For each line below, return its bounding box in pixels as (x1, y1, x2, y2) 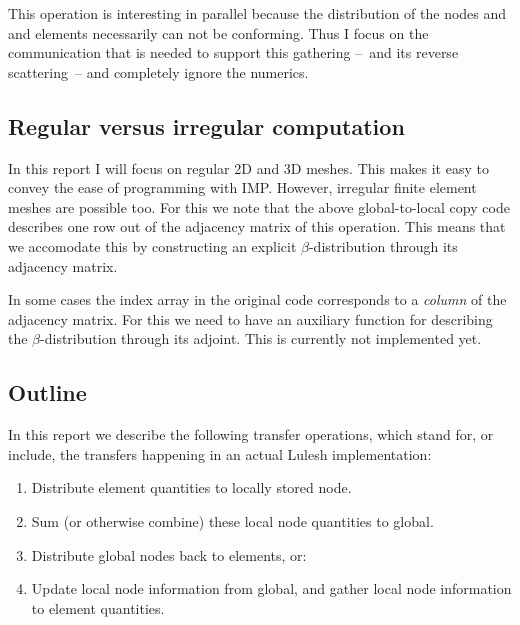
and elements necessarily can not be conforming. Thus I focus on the (8, 22, 429, 43)
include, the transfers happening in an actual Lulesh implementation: (8, 443, 432, 464)
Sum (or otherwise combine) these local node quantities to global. (31, 510, 434, 531)
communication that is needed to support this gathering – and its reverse (8, 42, 459, 63)
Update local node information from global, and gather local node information (31, 578, 512, 599)
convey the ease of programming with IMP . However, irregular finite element (8, 177, 477, 198)
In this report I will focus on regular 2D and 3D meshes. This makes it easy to (8, 157, 489, 178)
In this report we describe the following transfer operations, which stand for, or (8, 424, 494, 445)
